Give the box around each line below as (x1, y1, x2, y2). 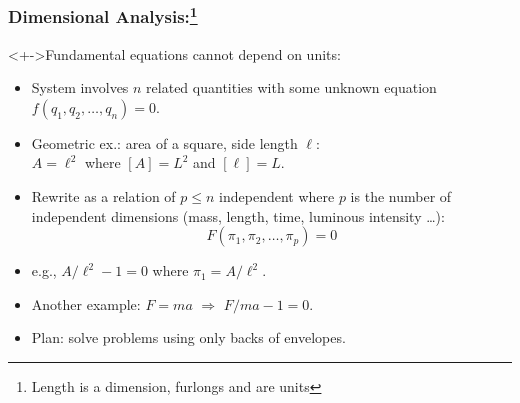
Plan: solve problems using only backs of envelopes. (31, 327, 346, 348)
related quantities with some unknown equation (146, 77, 437, 98)
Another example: (31, 293, 141, 314)
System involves (31, 77, 129, 98)
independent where (219, 186, 335, 207)
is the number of (350, 186, 452, 207)
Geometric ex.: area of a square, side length (31, 132, 298, 153)
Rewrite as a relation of (31, 186, 176, 207)
